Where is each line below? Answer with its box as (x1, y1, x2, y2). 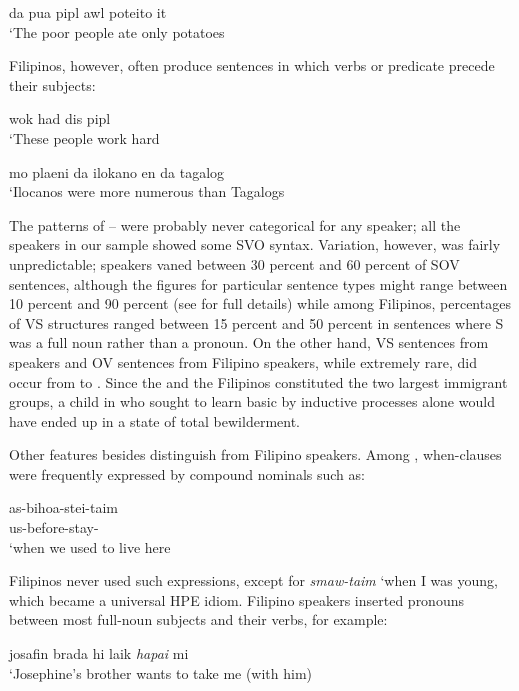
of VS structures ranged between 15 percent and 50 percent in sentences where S (9, 312, 504, 333)
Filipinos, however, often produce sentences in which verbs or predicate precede (9, 55, 495, 76)
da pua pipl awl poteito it (9, 2, 167, 22)
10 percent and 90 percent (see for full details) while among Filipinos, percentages (9, 293, 511, 314)
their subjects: (9, 74, 96, 95)
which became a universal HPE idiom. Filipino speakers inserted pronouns (9, 589, 464, 610)
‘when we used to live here (9, 536, 171, 557)
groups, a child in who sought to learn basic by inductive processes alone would (9, 391, 495, 412)
